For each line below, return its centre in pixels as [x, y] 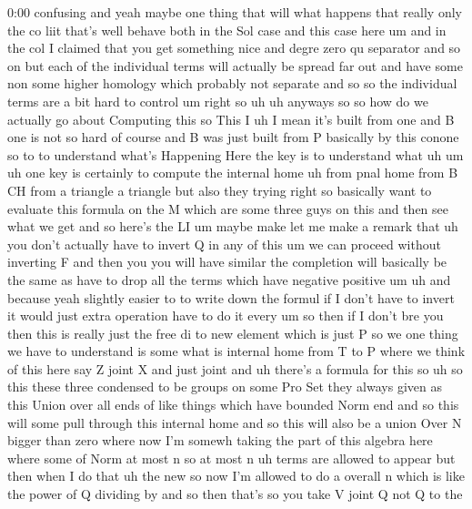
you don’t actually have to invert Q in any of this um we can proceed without [224, 244]
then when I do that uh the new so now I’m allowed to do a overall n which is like [236, 476]
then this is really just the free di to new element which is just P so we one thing [233, 333]
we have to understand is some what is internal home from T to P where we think [236, 351]
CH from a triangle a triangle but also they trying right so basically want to [220, 190]
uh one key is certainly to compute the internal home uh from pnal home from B [233, 173]
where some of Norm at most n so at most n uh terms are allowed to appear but [231, 458]
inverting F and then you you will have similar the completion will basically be [227, 262]
